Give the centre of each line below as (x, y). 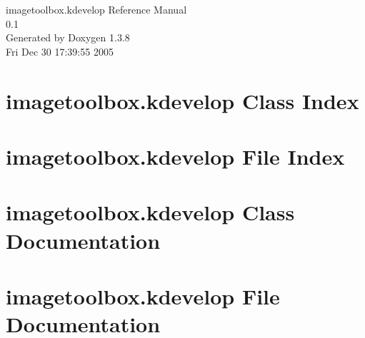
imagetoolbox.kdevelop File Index (175, 156)
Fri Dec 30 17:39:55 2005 (60, 51)
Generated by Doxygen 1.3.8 (68, 37)
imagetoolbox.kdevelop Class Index (182, 100)
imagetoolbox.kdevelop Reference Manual (96, 9)
